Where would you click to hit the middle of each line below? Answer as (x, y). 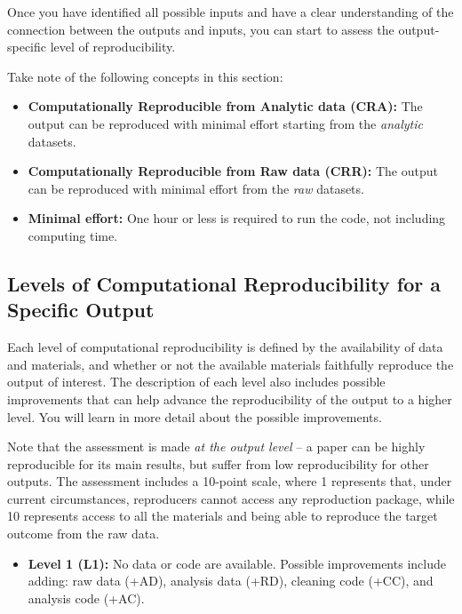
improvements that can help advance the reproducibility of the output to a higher (230, 399)
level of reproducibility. (113, 47)
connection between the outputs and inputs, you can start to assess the (201, 29)
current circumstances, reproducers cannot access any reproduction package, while (231, 498)
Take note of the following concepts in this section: (145, 76)
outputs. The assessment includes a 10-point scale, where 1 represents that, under (230, 481)
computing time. (73, 235)
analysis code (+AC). (86, 598)
